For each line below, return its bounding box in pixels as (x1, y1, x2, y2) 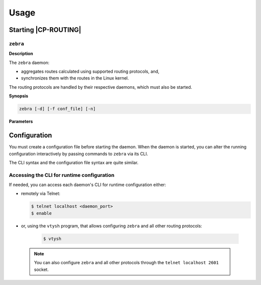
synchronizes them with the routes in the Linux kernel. (21, 75, 129, 81)
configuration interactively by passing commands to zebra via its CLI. (9, 151, 148, 157)
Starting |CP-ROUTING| (9, 26, 82, 34)
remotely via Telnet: (21, 190, 60, 196)
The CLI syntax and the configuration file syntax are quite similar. (9, 159, 139, 165)
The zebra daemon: (9, 60, 50, 65)
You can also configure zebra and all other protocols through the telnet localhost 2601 (34, 260, 219, 266)
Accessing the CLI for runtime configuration (9, 172, 115, 178)
